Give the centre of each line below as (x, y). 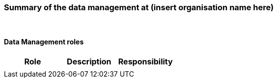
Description (89, 61)
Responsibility (145, 61)
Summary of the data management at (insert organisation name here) (139, 7)
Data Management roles (44, 41)
